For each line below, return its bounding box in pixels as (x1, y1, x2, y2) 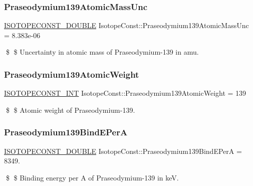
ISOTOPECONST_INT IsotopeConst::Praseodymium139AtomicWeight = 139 (4, 88, 246, 98)
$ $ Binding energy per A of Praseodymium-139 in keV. (6, 172, 179, 182)
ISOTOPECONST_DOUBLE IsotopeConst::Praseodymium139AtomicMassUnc (4, 20, 249, 31)
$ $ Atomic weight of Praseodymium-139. (6, 104, 135, 115)
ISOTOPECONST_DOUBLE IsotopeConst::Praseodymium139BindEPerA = (4, 145, 242, 156)
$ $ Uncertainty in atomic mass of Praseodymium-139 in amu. (6, 47, 199, 57)
